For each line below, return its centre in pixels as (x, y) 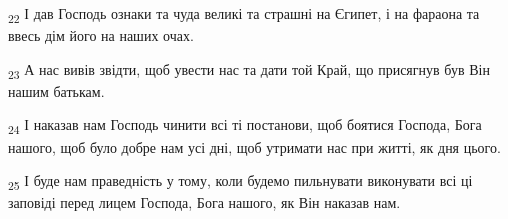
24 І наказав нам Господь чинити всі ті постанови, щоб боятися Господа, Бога (245, 126)
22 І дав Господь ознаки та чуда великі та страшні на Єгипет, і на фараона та (244, 14)
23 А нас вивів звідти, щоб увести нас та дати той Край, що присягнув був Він (249, 70)
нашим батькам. (56, 90)
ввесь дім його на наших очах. (101, 35)
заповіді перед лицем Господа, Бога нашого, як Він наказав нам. (204, 202)
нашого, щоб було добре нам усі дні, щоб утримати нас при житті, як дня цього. (254, 146)
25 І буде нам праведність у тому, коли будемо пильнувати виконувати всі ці (240, 181)
